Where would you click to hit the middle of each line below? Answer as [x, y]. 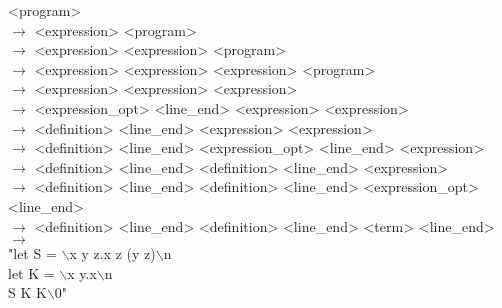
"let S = [32, 253]
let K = [31, 272]
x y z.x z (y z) [112, 253]
